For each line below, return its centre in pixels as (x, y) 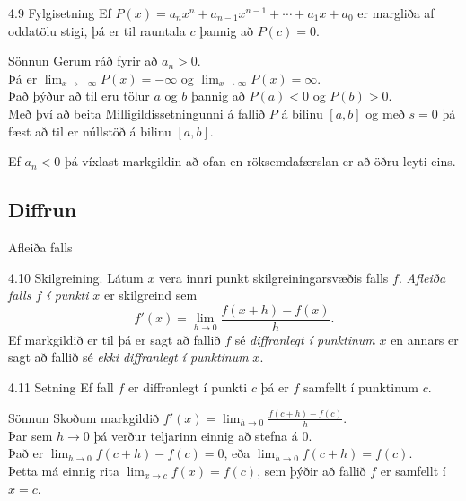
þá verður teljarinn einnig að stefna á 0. (203, 435)
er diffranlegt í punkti (188, 387)
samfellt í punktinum (361, 387)
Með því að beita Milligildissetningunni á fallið (137, 113)
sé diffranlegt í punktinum (305, 339)
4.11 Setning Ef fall (61, 387)
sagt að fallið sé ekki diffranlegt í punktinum (128, 357)
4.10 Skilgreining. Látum (76, 277)
